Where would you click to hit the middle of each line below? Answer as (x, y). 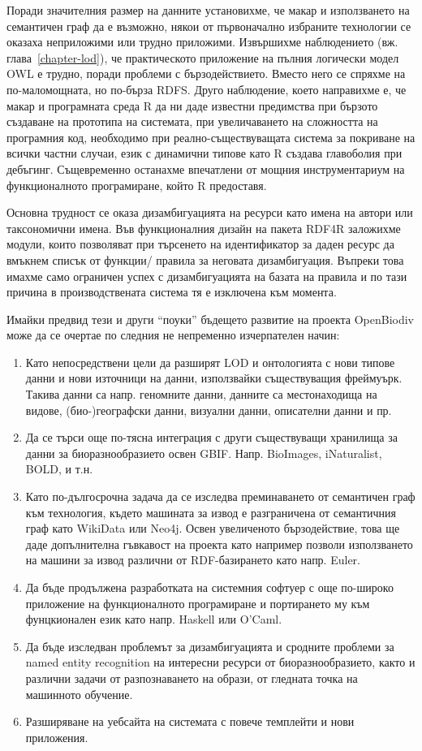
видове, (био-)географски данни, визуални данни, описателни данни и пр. (209, 410)
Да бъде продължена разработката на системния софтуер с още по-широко (209, 587)
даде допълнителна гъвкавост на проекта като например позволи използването (219, 544)
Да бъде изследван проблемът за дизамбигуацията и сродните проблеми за (210, 646)
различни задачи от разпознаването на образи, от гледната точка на (192, 678)
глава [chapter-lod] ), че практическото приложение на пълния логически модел (203, 57)
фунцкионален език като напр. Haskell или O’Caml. (154, 619)
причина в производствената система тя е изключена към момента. (172, 292)
